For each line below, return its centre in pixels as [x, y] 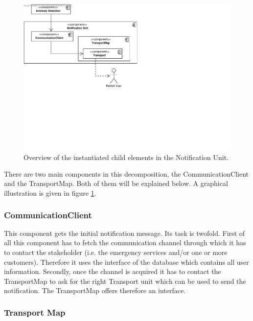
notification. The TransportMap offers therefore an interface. [95, 290]
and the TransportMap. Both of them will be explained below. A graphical [116, 183]
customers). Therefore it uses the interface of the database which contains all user [126, 262]
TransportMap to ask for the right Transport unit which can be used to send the [125, 281]
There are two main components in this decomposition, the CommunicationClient [126, 173]
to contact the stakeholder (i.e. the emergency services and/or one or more [116, 252]
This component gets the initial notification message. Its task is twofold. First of [124, 233]
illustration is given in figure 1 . [50, 193]
